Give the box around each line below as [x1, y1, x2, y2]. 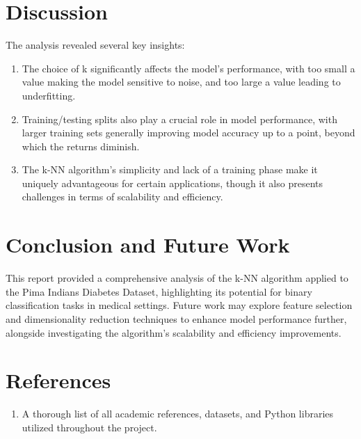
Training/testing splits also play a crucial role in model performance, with [22, 111, 337, 126]
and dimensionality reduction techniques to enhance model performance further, [6, 311, 347, 326]
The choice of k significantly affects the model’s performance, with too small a [22, 61, 355, 75]
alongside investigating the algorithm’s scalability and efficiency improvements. [6, 325, 342, 340]
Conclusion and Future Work [6, 230, 290, 259]
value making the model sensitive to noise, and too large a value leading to [22, 74, 341, 89]
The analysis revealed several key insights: [6, 38, 185, 52]
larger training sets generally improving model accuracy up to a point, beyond [22, 125, 355, 140]
